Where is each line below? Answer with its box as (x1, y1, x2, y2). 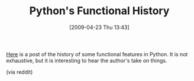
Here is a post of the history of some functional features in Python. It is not (6, 50, 188, 57)
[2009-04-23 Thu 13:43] (69, 24, 130, 31)
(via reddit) (6, 68, 33, 75)
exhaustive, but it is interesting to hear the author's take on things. (6, 57, 167, 64)
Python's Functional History (29, 4, 170, 18)
